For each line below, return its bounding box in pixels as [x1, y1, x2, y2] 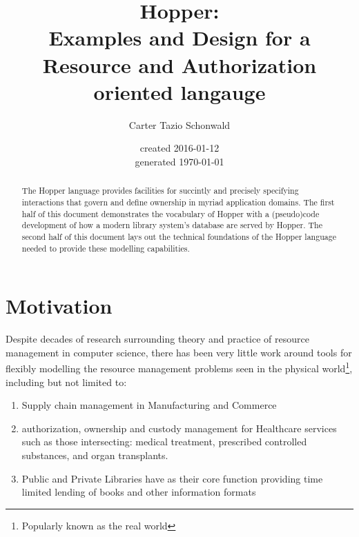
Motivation [6, 292, 113, 320]
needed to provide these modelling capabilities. [21, 242, 190, 254]
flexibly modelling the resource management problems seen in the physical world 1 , [6, 359, 353, 375]
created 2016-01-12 [139, 141, 220, 155]
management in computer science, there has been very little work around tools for [6, 345, 352, 359]
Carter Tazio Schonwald [128, 117, 231, 132]
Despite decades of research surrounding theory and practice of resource [6, 332, 309, 346]
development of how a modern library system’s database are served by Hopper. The [21, 219, 322, 231]
